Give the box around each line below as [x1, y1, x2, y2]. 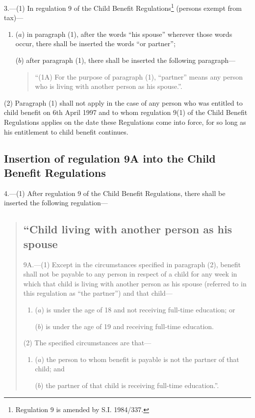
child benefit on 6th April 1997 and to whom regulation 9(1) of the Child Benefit [4, 107, 248, 117]
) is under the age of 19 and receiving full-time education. [41, 321, 214, 331]
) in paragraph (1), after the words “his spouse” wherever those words [22, 28, 232, 39]
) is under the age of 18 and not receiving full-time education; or [41, 304, 235, 314]
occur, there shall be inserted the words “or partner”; [15, 38, 176, 49]
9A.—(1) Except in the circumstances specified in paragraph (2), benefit [23, 259, 241, 269]
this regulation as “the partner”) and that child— [23, 288, 173, 298]
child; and [35, 363, 65, 374]
